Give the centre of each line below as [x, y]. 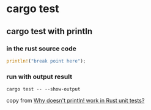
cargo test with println [50, 31]
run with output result [39, 77]
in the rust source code [41, 49]
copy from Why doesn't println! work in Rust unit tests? [75, 101]
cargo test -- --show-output [43, 89]
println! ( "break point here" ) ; [46, 61]
